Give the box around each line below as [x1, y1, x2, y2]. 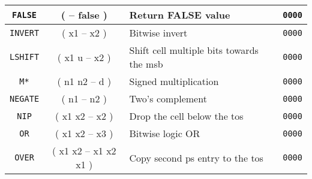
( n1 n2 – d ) [57, 74, 112, 88]
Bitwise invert [129, 26, 188, 40]
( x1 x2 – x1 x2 [52, 144, 116, 157]
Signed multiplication [129, 74, 219, 88]
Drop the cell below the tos [129, 109, 244, 123]
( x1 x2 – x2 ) [55, 109, 113, 123]
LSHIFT [10, 52, 40, 62]
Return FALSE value [129, 8, 230, 22]
